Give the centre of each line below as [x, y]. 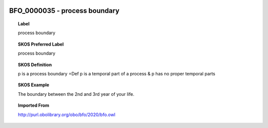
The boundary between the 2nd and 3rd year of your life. [76, 94]
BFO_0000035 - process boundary [64, 11]
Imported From [34, 105]
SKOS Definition [35, 64]
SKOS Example [34, 85]
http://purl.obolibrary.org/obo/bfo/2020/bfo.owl [67, 115]
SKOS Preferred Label [41, 44]
